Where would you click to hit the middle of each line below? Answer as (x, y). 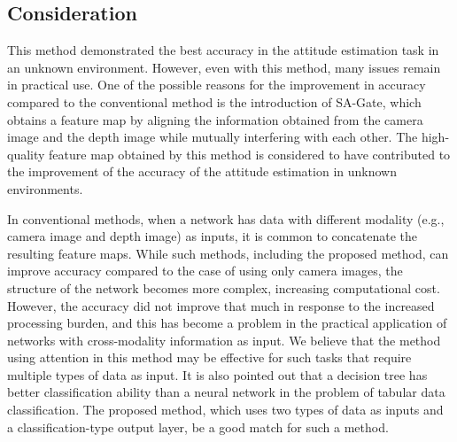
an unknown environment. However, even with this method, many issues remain (224, 67)
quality (26, 154)
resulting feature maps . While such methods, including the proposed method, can (228, 253)
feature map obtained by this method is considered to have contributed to (250, 154)
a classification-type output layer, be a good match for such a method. (198, 426)
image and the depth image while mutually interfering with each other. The (213, 137)
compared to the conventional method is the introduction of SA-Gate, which (214, 101)
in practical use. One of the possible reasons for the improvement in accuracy (217, 85)
